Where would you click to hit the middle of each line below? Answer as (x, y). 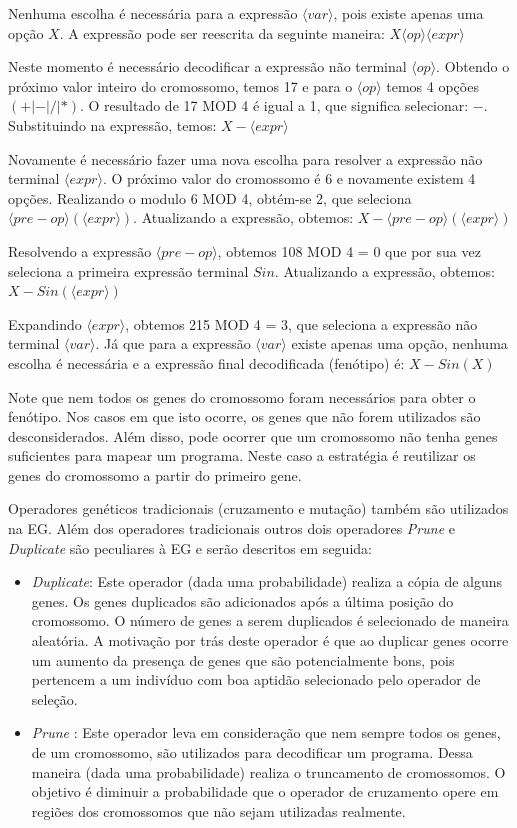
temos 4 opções (432, 85)
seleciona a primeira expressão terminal (128, 270)
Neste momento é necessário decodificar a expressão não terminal (207, 66)
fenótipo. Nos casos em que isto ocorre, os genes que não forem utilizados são (244, 416)
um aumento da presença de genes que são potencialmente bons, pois (243, 659)
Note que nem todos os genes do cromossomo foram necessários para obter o (242, 396)
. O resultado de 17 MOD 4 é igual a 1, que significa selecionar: (274, 105)
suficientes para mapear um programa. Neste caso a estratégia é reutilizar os (242, 455)
